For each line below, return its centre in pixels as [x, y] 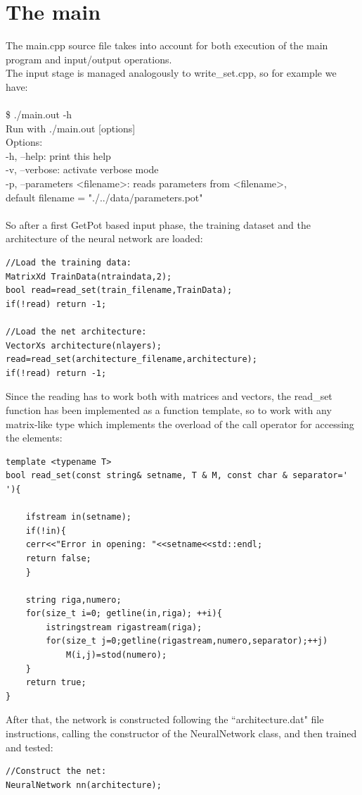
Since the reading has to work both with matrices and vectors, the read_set [169, 396]
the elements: [34, 438]
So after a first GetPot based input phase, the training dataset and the [158, 224]
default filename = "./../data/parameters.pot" [104, 197]
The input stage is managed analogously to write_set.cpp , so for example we [171, 73]
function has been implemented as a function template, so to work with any [169, 409]
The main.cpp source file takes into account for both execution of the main [167, 45]
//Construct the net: [56, 771]
